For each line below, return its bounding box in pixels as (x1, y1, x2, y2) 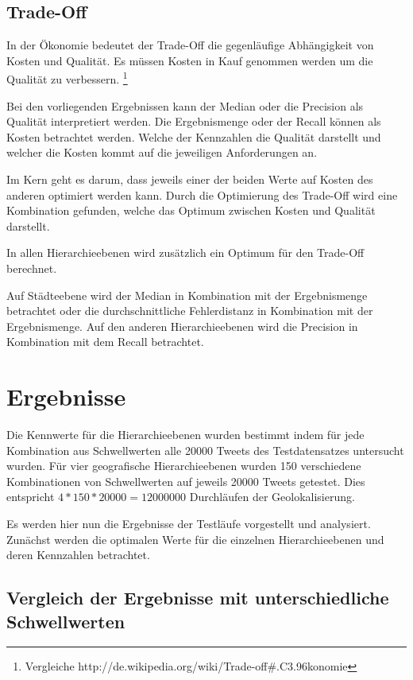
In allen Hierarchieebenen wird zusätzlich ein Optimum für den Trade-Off (6, 244, 365, 261)
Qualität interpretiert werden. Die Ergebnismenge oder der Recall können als (6, 113, 381, 130)
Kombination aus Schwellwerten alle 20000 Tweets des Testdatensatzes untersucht (6, 441, 404, 458)
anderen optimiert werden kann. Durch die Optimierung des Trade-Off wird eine (6, 186, 398, 203)
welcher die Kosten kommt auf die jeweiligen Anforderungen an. (6, 144, 318, 161)
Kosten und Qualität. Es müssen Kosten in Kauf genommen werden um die (6, 52, 373, 68)
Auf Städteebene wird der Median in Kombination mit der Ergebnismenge (6, 286, 368, 303)
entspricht (6, 488, 55, 505)
